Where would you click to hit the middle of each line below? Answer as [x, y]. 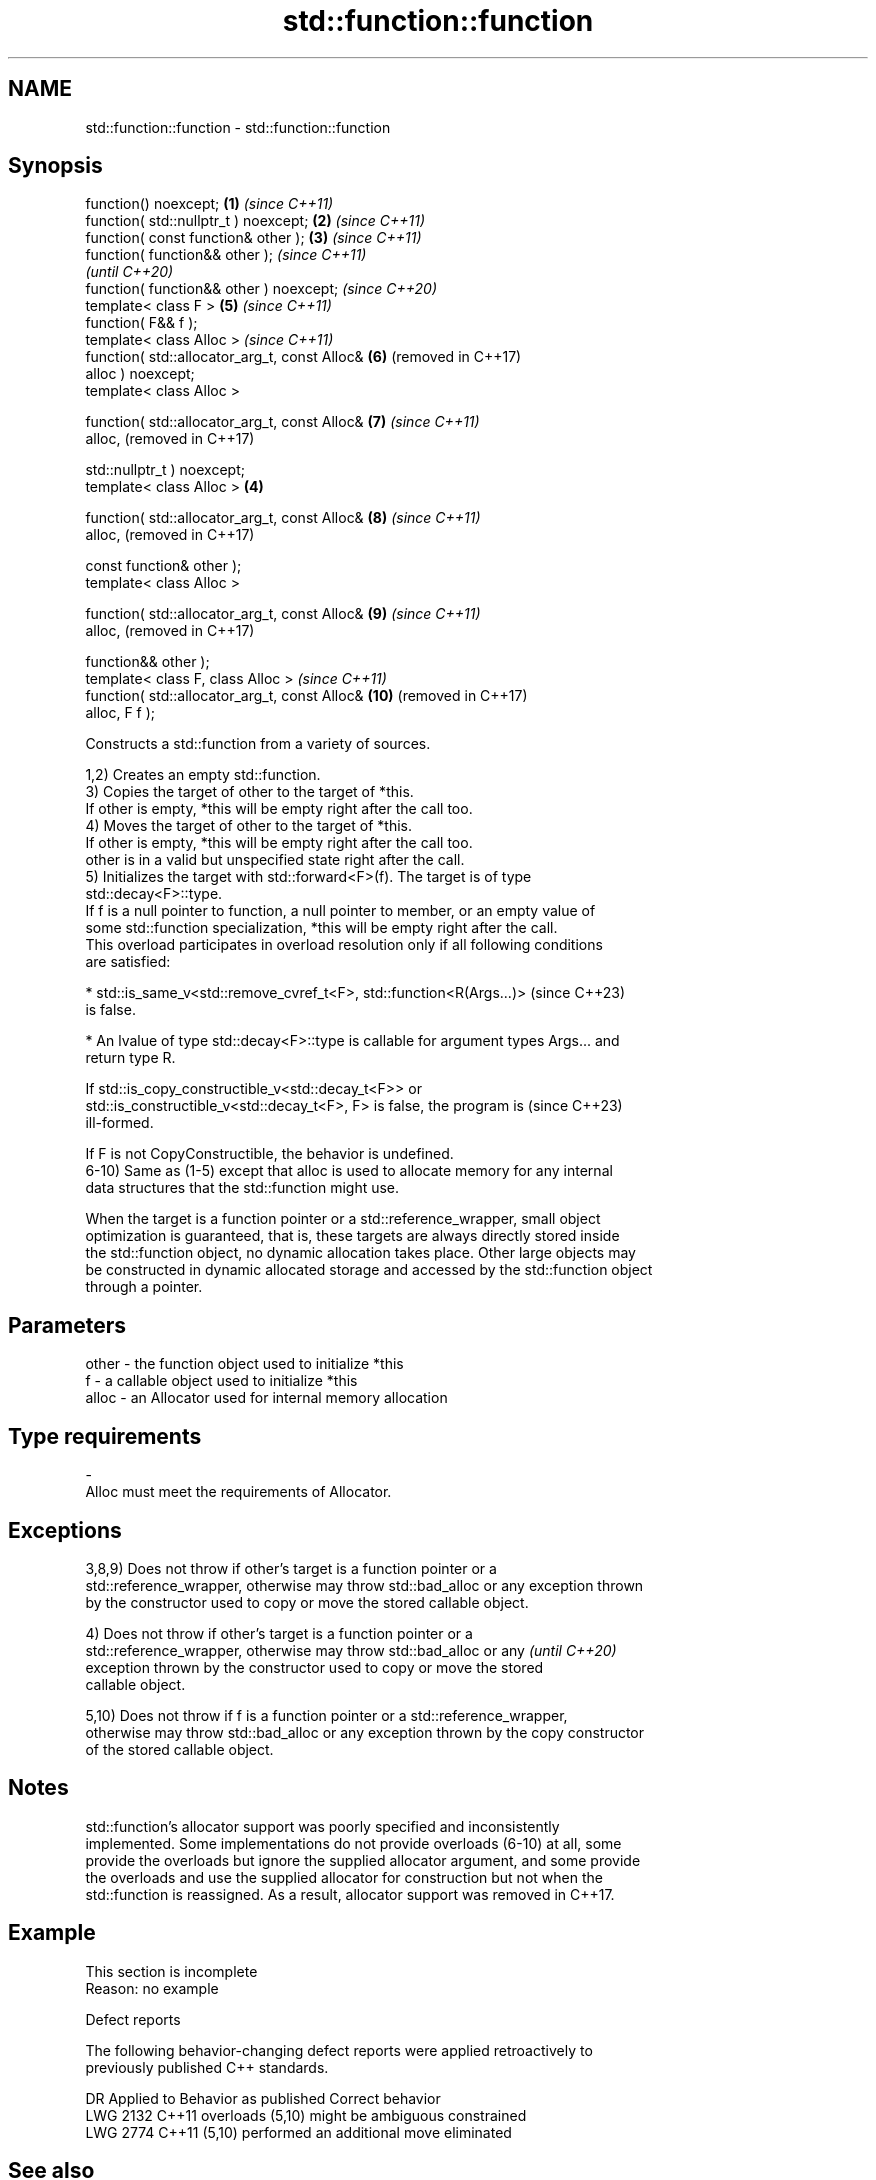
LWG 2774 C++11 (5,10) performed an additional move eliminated [298, 2132]
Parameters [67, 1325]
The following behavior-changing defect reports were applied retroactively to [339, 2050]
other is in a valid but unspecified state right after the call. [275, 860]
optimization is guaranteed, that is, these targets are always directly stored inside [352, 1236]
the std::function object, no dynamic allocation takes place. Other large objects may [360, 1253]
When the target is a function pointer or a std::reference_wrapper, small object [343, 1219]
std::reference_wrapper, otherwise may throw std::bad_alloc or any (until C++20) [351, 1650]
